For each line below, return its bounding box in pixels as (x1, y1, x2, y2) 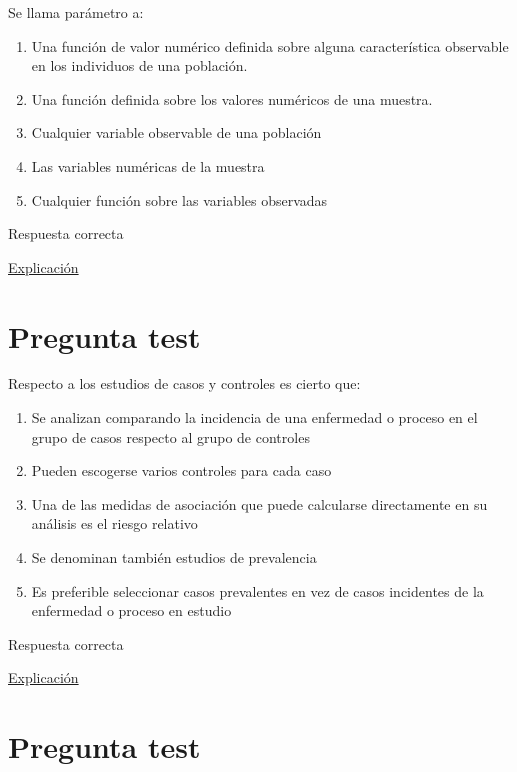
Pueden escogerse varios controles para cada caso (31, 460, 332, 481)
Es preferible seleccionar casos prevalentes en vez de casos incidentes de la (31, 580, 484, 601)
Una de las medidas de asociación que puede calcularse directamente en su (31, 493, 488, 514)
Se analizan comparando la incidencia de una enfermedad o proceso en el (31, 407, 478, 428)
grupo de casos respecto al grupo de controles (31, 426, 310, 447)
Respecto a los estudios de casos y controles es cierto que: (8, 373, 361, 394)
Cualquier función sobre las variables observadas (31, 189, 328, 210)
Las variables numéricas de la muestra (31, 155, 265, 176)
